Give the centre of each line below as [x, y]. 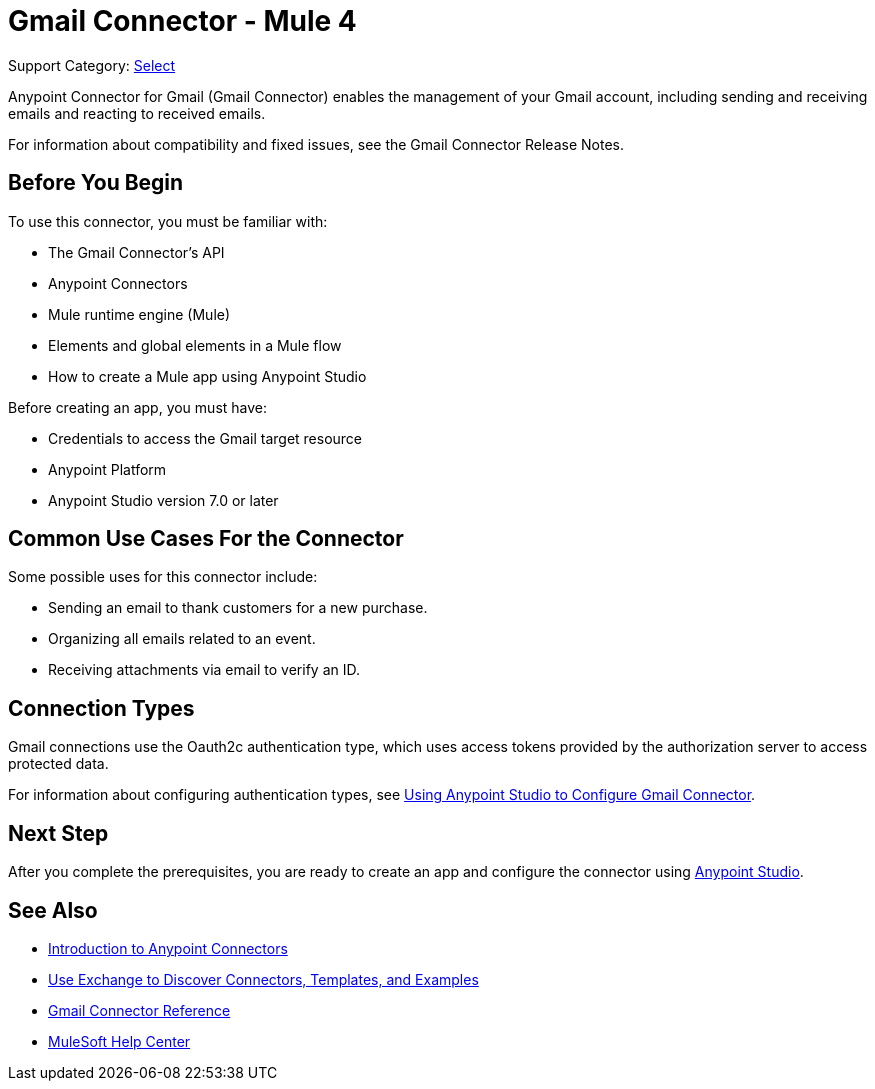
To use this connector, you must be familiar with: [168, 221]
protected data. [58, 764]
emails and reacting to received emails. [137, 113]
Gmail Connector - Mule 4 [182, 21]
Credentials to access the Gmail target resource [205, 438]
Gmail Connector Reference [139, 1010]
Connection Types [101, 708]
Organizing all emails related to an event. [182, 639]
